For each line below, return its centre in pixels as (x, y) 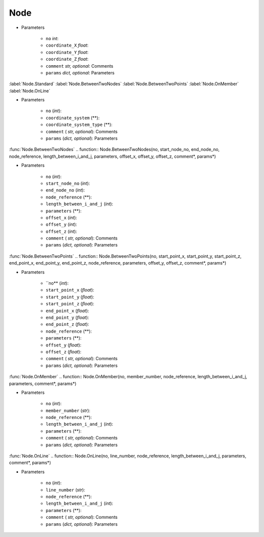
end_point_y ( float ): (67, 317)
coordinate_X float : (67, 45)
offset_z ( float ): (64, 352)
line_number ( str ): (66, 489)
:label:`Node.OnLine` (30, 91)
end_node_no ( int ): (65, 190)
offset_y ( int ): (61, 224)
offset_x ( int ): (61, 218)
